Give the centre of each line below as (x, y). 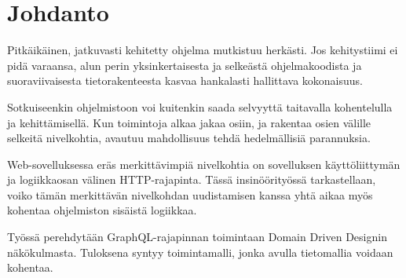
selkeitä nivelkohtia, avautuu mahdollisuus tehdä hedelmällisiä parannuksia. (189, 138)
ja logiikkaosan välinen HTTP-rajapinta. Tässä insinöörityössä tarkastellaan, (192, 179)
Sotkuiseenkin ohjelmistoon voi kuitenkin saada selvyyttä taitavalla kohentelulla (200, 106)
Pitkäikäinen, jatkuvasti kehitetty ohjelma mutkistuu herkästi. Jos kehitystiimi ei (203, 50)
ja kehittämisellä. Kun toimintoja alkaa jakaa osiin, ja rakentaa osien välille (189, 122)
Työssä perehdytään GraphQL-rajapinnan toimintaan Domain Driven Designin (197, 237)
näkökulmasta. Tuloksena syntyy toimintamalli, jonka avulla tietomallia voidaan (200, 252)
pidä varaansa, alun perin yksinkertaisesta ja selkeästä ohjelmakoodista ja (185, 65)
